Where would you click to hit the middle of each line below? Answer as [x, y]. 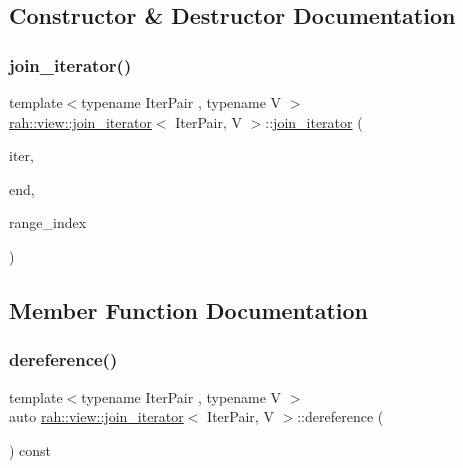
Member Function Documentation [189, 309]
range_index [48, 222]
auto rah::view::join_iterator [96, 416]
